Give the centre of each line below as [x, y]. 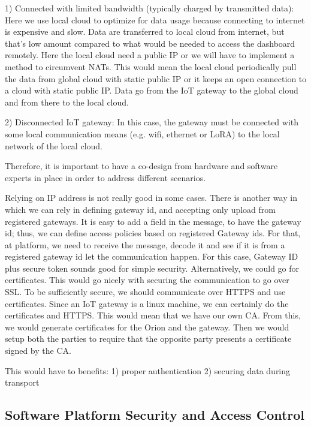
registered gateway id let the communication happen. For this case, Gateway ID [152, 256]
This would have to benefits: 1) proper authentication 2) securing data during [148, 370]
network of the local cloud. [54, 145]
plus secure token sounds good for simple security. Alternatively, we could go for [152, 268]
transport [22, 382]
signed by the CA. [38, 351]
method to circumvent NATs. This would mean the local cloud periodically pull [151, 66]
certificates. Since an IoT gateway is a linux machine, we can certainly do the [147, 303]
